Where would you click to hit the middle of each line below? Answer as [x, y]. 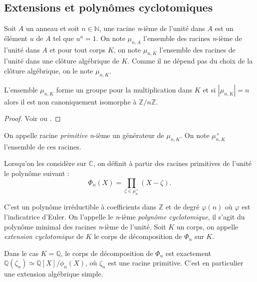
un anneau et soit [52, 28]
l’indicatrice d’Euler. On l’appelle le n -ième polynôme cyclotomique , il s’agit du [125, 216]
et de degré [182, 207]
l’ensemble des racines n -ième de [193, 38]
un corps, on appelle [207, 226]
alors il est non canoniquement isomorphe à [70, 101]
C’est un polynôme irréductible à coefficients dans [80, 207]
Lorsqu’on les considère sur [45, 163]
